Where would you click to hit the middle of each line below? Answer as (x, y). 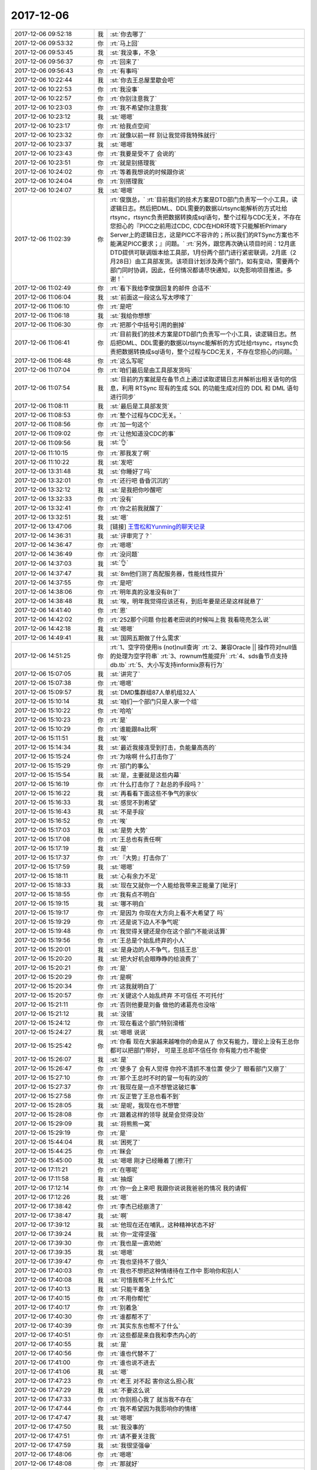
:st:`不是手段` (128, 811)
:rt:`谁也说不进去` (134, 1362)
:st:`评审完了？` (131, 536)
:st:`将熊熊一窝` (131, 1124)
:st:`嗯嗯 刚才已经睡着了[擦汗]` (151, 1160)
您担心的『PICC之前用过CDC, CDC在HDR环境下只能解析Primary (198, 226)
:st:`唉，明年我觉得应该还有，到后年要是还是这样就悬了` (187, 601)
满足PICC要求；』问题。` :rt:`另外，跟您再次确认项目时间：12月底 (206, 243)
